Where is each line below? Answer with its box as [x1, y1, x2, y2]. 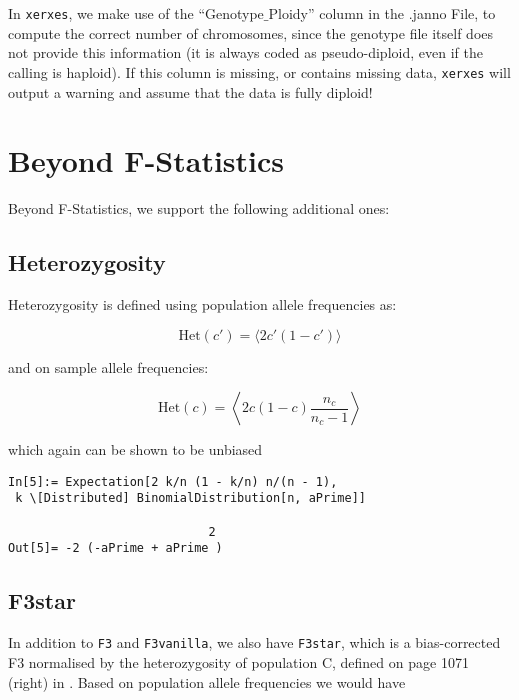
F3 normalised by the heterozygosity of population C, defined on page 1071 [8, 651, 469, 672]
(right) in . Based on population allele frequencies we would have [8, 671, 406, 692]
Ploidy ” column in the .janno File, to [268, 3, 496, 23]
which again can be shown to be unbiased [8, 439, 263, 460]
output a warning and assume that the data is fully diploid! [8, 81, 373, 102]
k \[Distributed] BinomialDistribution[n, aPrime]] [15, 491, 366, 506]
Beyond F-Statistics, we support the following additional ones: [8, 198, 390, 219]
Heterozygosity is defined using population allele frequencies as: [8, 294, 397, 315]
